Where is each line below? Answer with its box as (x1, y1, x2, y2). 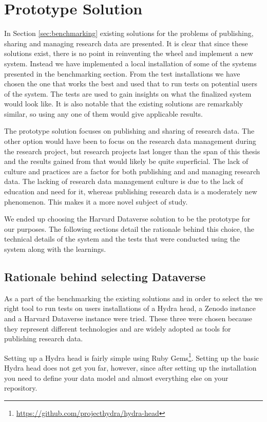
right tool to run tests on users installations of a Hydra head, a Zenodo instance (4, 303, 256, 314)
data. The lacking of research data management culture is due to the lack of (4, 176, 243, 187)
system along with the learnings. (4, 244, 106, 254)
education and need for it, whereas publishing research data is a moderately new (4, 186, 257, 197)
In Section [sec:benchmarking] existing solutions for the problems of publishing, (4, 28, 254, 39)
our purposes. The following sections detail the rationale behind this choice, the (4, 223, 255, 234)
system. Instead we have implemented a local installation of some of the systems (4, 58, 257, 68)
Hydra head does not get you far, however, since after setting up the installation (4, 362, 257, 373)
